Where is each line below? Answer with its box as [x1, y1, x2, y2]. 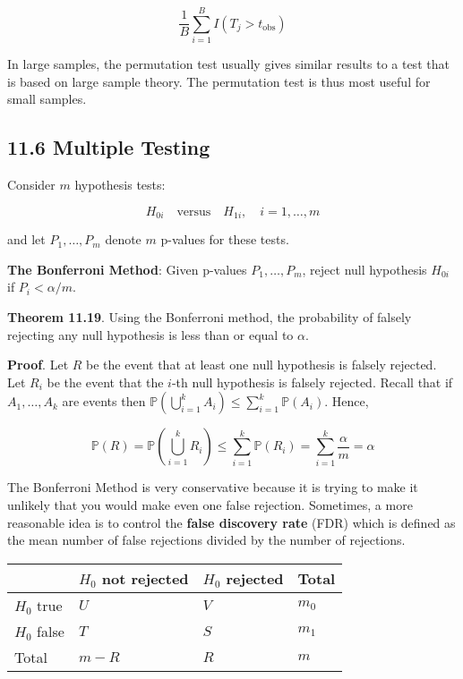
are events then [62, 392, 146, 411]
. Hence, [324, 392, 369, 411]
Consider [7, 175, 56, 194]
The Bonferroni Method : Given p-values [7, 259, 247, 278]
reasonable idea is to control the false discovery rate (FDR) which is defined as [7, 513, 456, 531]
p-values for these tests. [160, 230, 289, 249]
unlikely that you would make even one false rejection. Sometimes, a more [7, 495, 413, 513]
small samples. [7, 89, 87, 108]
